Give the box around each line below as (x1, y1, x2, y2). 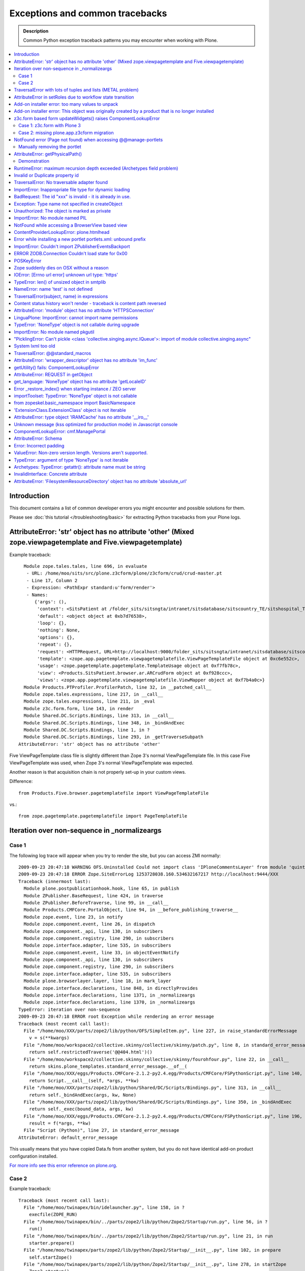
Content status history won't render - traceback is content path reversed (14, 300, 166, 306)
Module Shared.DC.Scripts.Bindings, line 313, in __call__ (23, 713, 174, 719)
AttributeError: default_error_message (18, 1134, 118, 1140)
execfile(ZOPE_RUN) (28, 1212, 78, 1218)
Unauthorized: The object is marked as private (14, 207, 111, 214)
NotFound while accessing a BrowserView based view (14, 222, 128, 228)
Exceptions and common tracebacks (9, 8, 167, 19)
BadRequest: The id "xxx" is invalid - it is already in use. (14, 194, 131, 200)
